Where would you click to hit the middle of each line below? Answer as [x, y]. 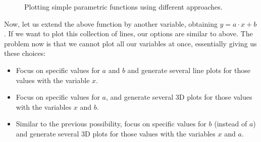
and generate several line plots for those [189, 70]
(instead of [231, 124]
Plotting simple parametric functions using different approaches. [123, 7]
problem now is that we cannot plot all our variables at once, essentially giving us [130, 43]
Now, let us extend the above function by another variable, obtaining [111, 23]
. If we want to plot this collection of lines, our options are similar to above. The [128, 33]
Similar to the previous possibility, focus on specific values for [111, 124]
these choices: [25, 53]
